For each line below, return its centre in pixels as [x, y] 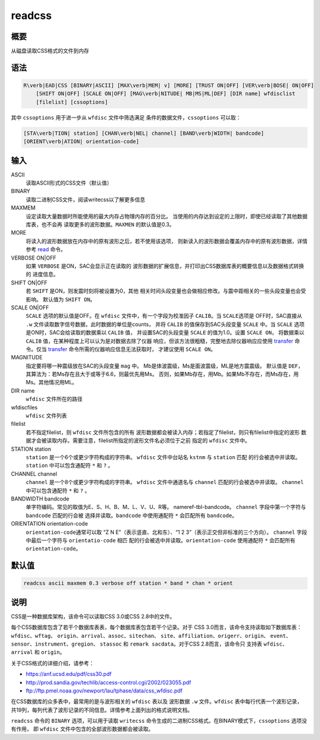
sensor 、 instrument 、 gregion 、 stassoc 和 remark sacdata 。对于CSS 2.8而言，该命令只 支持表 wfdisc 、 [149, 644]
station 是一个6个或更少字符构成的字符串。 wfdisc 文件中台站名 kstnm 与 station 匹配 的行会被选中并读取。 [163, 457]
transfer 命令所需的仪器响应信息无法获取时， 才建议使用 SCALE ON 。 [132, 349]
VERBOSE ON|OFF [33, 258]
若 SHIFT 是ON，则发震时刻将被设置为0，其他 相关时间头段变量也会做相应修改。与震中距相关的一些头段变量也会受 [166, 291]
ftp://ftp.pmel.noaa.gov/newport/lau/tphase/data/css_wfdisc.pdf [104, 690]
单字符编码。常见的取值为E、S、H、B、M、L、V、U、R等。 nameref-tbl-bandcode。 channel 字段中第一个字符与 [166, 507]
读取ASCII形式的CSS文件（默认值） [69, 183]
